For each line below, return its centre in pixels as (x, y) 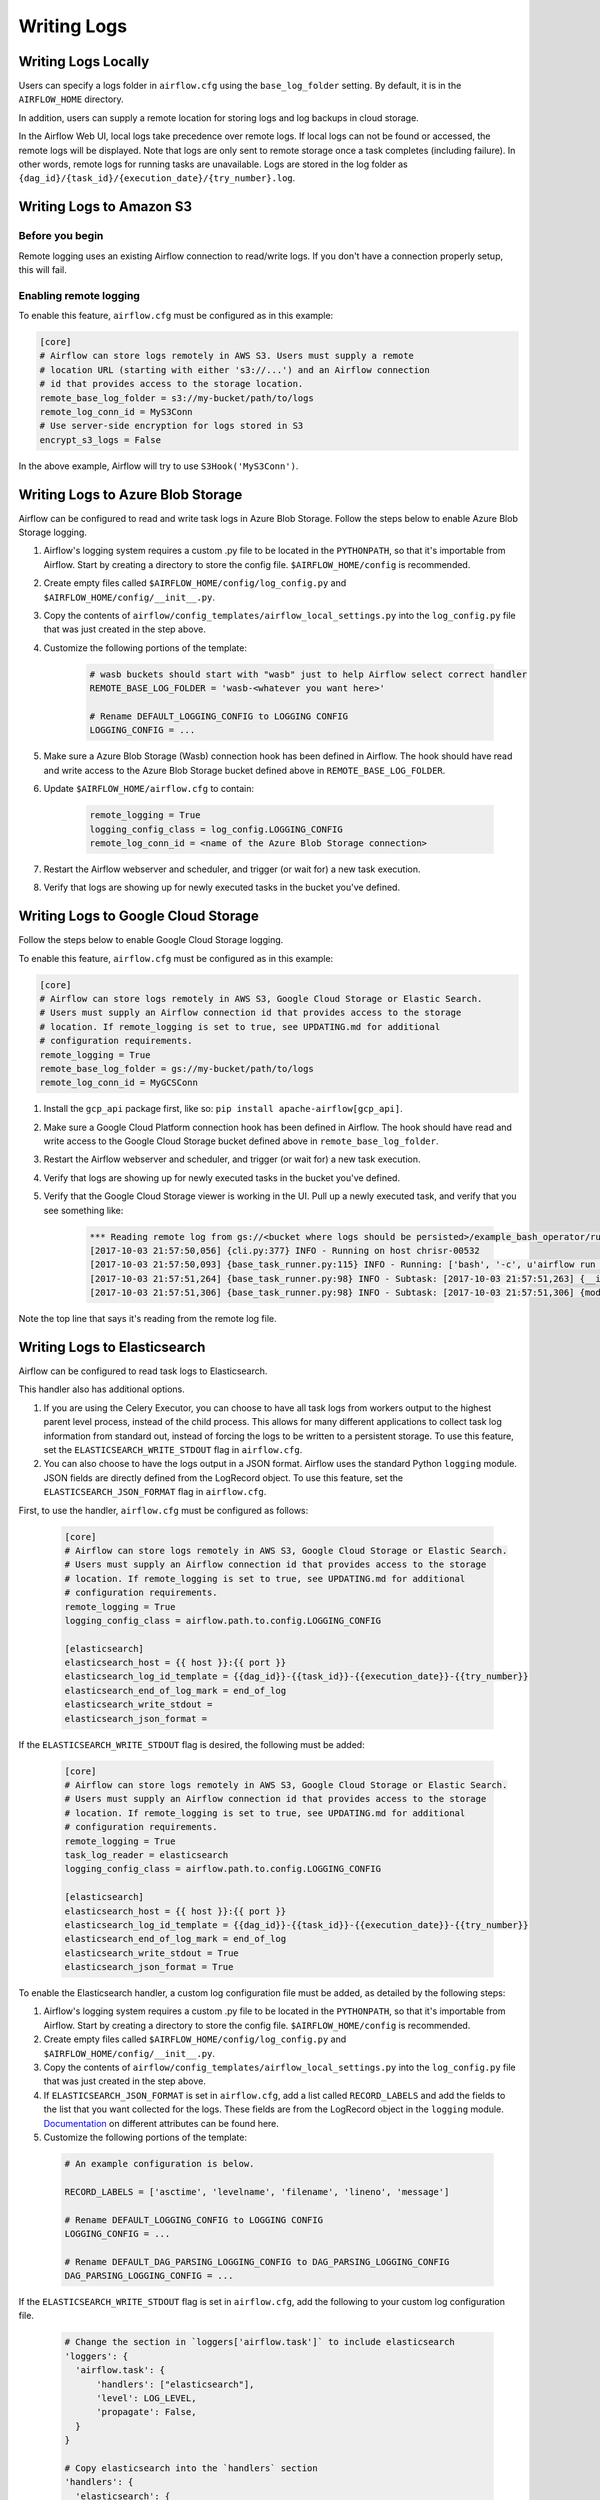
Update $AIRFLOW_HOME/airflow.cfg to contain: (149, 789)
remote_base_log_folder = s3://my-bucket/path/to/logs (176, 398)
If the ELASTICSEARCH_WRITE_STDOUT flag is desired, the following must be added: (191, 1744)
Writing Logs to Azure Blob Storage (130, 494)
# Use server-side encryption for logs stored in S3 (171, 426)
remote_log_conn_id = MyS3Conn (116, 412)
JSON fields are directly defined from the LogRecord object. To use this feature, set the (223, 1477)
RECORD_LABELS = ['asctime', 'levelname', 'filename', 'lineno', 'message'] (257, 2191)
